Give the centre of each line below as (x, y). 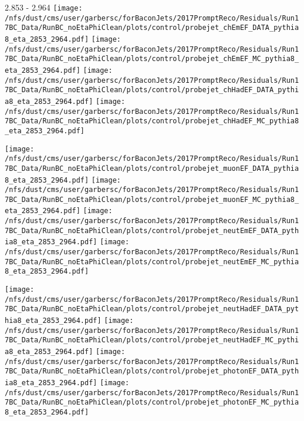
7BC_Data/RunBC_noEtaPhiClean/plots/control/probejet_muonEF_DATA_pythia (152, 168)
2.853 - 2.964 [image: (44, 7)
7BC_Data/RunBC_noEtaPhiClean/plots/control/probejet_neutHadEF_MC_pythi (152, 340)
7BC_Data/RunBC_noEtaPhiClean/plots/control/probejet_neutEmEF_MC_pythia (152, 262)
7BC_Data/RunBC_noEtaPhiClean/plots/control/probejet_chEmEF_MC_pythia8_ (152, 59)
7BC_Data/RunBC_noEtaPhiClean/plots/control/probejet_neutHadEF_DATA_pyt (152, 309)
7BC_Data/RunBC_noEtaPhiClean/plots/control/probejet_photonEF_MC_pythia (152, 403)
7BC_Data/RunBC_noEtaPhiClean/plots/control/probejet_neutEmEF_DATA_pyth (152, 230)
